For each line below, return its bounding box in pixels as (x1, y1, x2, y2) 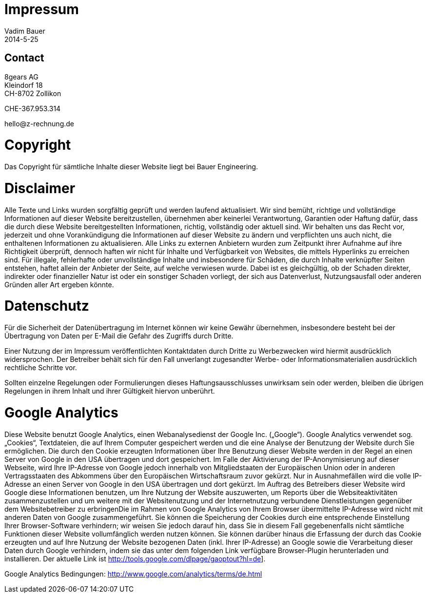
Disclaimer (4, 179, 76, 197)
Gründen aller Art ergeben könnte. (4, 280, 114, 289)
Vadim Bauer (4, 26, 45, 35)
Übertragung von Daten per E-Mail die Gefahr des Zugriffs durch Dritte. (4, 332, 233, 340)
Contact (4, 52, 44, 64)
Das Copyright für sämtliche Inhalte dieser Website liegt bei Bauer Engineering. (4, 162, 258, 171)
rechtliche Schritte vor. (4, 363, 77, 372)
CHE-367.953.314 (4, 104, 61, 113)
